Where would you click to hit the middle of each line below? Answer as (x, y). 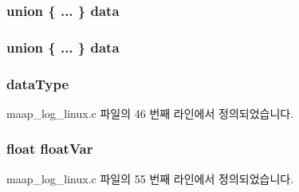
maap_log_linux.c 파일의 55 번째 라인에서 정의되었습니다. (150, 178)
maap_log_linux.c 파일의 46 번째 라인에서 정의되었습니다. (150, 113)
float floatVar (50, 149)
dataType (38, 83)
